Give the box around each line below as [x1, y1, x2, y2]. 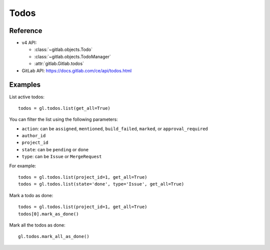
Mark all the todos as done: [9, 222, 65, 228]
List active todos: [9, 94, 44, 100]
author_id [21, 133, 46, 139]
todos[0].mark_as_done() [18, 211, 79, 217]
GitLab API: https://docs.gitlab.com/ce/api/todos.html [21, 67, 132, 73]
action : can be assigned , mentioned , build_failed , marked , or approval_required [21, 125, 208, 132]
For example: [9, 163, 36, 169]
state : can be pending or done [21, 146, 89, 152]
